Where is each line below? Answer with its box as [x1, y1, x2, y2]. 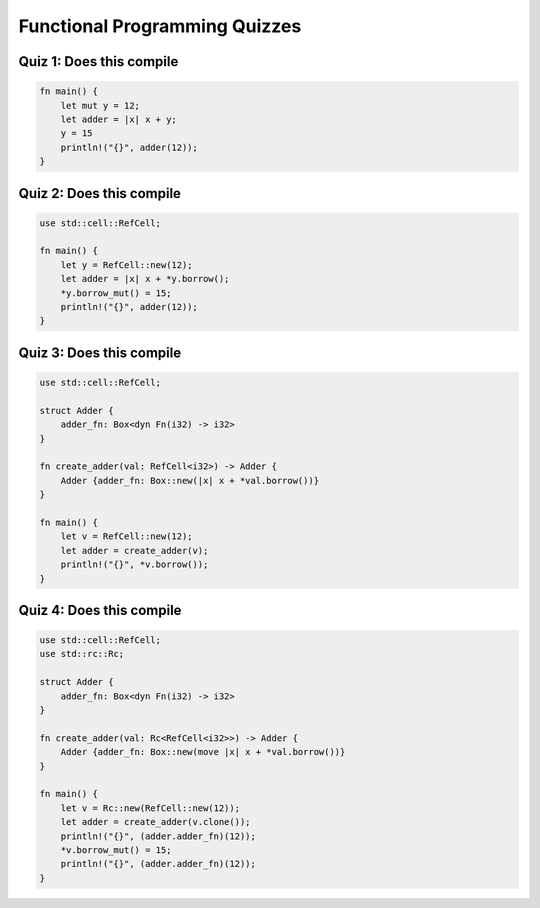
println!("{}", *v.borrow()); [60, 559, 209, 570]
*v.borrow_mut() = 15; [60, 844, 172, 855]
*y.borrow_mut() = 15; [60, 287, 172, 299]
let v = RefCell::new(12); [60, 531, 194, 542]
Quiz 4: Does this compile [18, 601, 182, 619]
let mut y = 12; [60, 100, 140, 111]
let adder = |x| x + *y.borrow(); [60, 273, 230, 285]
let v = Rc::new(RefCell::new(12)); [60, 802, 240, 814]
